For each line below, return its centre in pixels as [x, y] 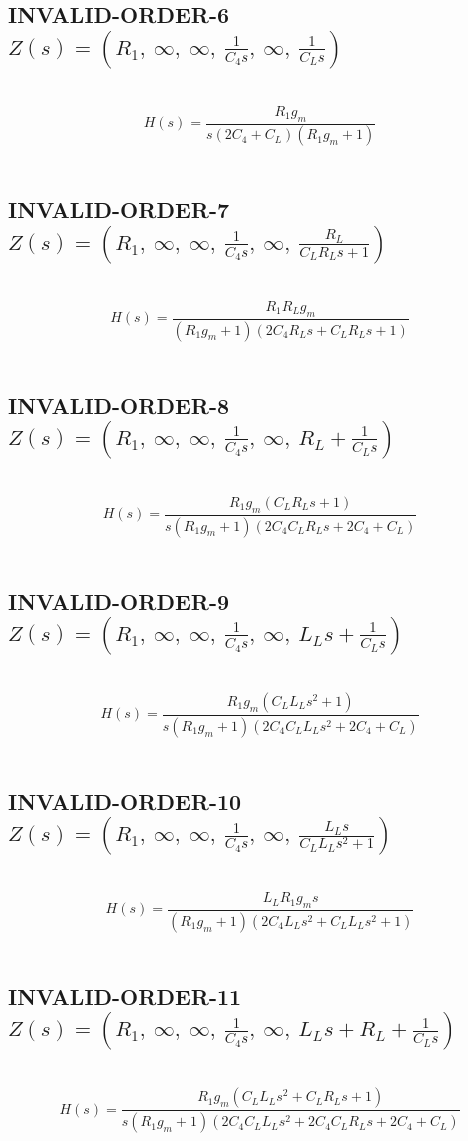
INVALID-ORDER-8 [119, 404]
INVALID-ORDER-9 [119, 600]
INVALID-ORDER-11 [125, 995]
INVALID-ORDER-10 [125, 800]
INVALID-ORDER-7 [119, 209]
